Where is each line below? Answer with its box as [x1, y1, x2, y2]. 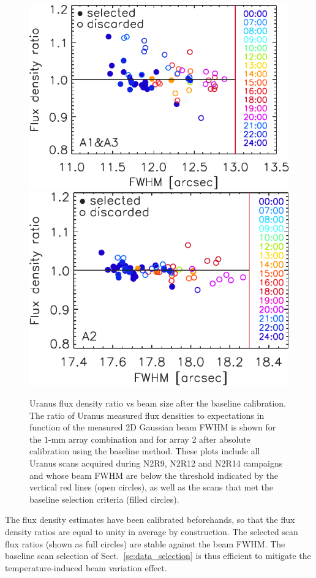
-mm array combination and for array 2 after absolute [48, 432, 250, 445]
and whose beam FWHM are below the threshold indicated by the [29, 468, 279, 481]
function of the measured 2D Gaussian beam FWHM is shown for [29, 421, 276, 433]
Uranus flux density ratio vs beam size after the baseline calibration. [29, 397, 286, 410]
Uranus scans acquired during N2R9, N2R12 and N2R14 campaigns [29, 457, 283, 470]
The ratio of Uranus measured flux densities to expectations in [29, 408, 265, 421]
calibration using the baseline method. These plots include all [29, 445, 260, 457]
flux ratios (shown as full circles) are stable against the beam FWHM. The [5, 537, 285, 550]
